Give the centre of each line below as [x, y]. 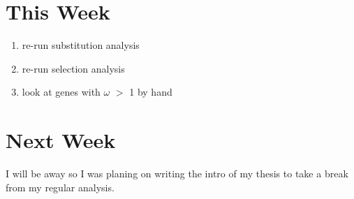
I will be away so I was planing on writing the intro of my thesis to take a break [177, 174]
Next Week [61, 140]
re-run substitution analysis [81, 45]
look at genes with [61, 92]
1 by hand [151, 92]
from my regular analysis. [60, 187]
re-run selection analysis [73, 68]
